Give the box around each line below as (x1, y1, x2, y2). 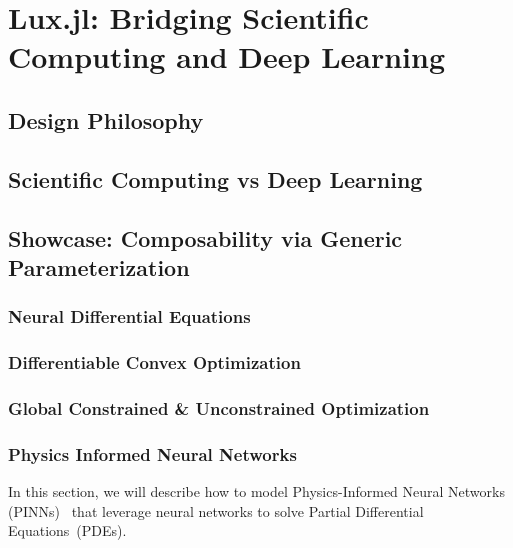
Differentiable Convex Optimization (8, 350, 301, 375)
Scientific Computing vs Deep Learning (8, 163, 423, 194)
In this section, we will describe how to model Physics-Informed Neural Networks (8, 481, 505, 502)
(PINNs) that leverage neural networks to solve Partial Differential (8, 500, 424, 521)
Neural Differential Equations (8, 304, 251, 329)
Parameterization (8, 251, 190, 282)
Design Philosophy (8, 104, 204, 135)
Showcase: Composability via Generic (8, 222, 403, 253)
